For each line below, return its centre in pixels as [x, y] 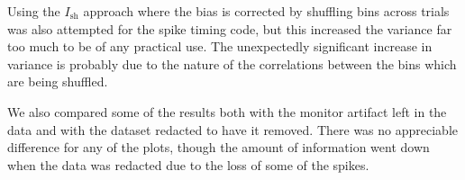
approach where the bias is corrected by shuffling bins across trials [266, 11]
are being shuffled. [58, 81]
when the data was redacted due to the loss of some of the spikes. [188, 164]
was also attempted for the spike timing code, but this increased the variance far [230, 28]
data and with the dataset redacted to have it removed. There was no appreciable [232, 129]
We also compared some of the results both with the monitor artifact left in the [227, 111]
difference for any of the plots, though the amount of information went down [219, 147]
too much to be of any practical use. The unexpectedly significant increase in [220, 46]
